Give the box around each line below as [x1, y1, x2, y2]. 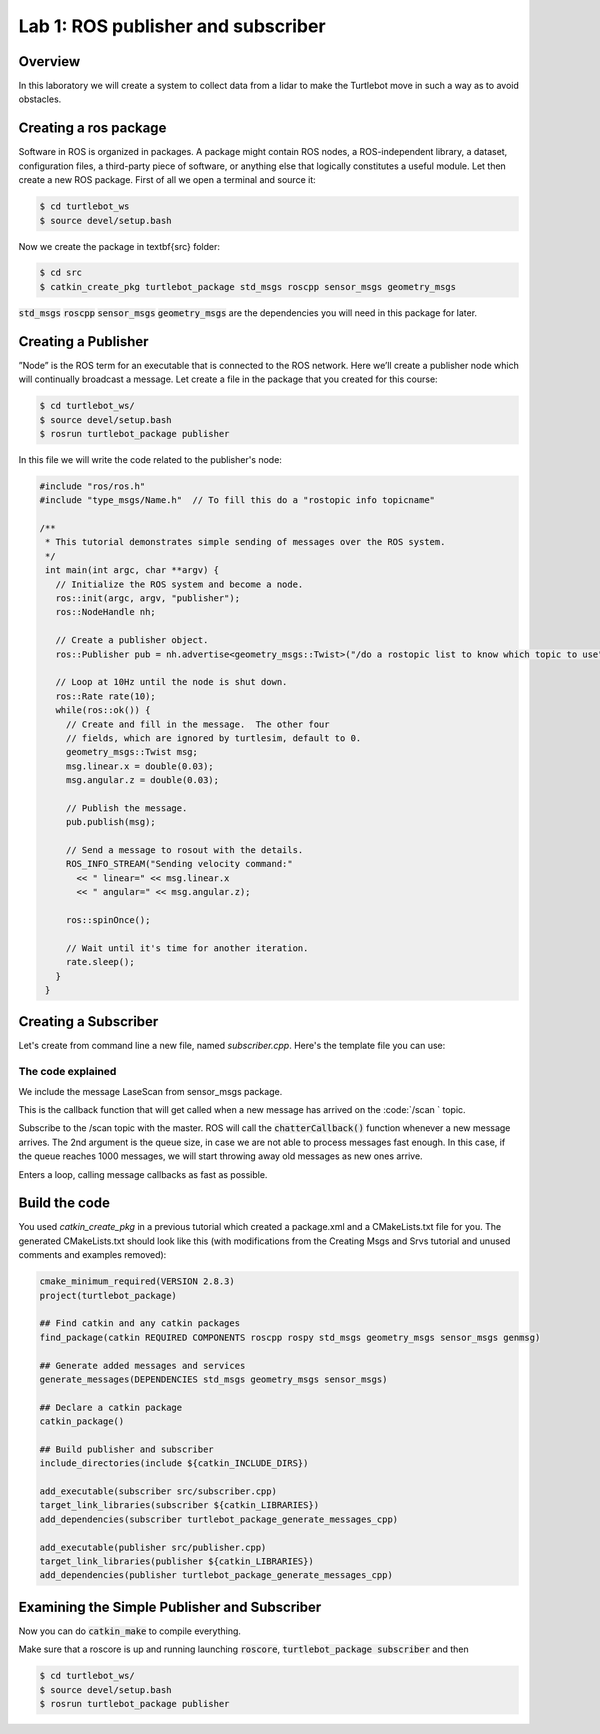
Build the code [18, 1195, 110, 1212]
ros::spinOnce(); [65, 915, 151, 925]
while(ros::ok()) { [55, 705, 151, 716]
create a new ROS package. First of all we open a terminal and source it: [18, 174, 317, 186]
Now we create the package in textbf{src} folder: [18, 240, 220, 252]
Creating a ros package [18, 120, 167, 137]
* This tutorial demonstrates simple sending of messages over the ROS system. [45, 536, 446, 548]
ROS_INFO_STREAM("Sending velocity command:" [65, 858, 294, 870]
